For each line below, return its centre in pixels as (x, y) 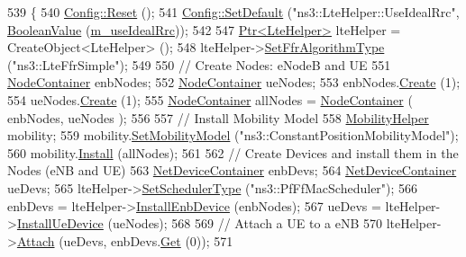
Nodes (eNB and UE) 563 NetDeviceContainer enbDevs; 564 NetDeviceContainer (232, 170)
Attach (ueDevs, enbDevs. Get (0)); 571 (125, 240)
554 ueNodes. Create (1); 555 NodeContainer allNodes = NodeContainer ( (210, 99)
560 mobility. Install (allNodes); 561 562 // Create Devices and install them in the (233, 152)
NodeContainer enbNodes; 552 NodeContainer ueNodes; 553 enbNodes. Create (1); (234, 82)
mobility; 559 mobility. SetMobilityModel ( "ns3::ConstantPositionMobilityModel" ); (233, 135)
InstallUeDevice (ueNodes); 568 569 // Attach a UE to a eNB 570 (200, 223)
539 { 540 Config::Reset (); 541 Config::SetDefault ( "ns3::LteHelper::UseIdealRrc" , (233, 12)
